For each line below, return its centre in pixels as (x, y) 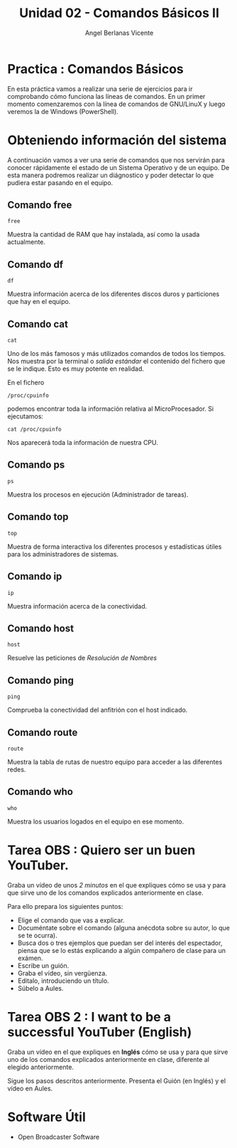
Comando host (41, 628)
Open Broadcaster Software (59, 1137)
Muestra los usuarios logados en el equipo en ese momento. (96, 821)
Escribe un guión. (43, 965)
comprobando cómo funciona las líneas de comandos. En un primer (106, 96)
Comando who (40, 792)
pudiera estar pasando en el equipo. (60, 182)
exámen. (30, 958)
